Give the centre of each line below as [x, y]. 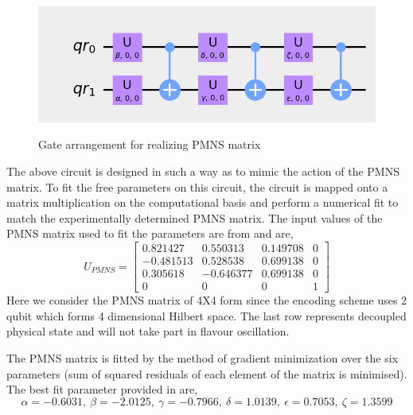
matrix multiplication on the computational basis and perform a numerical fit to [203, 202]
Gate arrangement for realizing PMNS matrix [150, 144]
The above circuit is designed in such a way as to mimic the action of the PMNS [203, 171]
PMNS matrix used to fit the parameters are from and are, [150, 233]
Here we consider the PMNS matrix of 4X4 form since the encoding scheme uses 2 [207, 300]
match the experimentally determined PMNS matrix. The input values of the [195, 217]
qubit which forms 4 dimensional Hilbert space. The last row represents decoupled [206, 315]
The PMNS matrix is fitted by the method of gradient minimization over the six [203, 357]
